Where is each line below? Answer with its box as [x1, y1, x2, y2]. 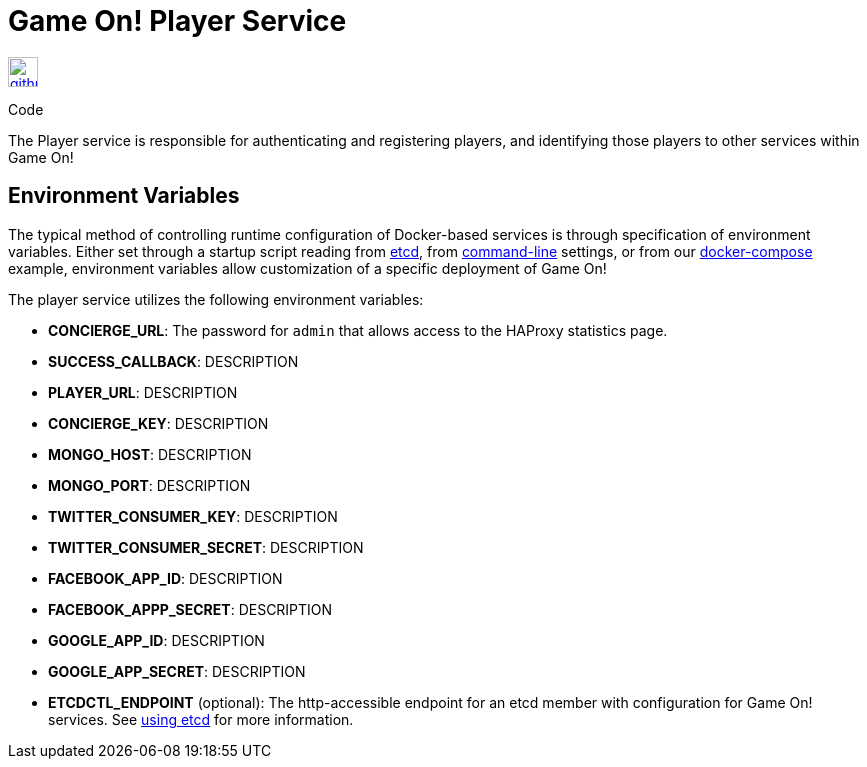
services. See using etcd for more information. [48, 710, 354, 728]
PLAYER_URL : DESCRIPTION [48, 383, 238, 401]
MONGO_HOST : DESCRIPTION [48, 445, 252, 463]
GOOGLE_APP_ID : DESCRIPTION [48, 631, 265, 649]
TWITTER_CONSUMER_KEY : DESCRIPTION [48, 507, 338, 525]
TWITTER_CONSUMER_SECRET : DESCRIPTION [48, 538, 364, 556]
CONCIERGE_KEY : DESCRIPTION [48, 414, 269, 432]
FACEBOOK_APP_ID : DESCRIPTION [48, 569, 283, 587]
